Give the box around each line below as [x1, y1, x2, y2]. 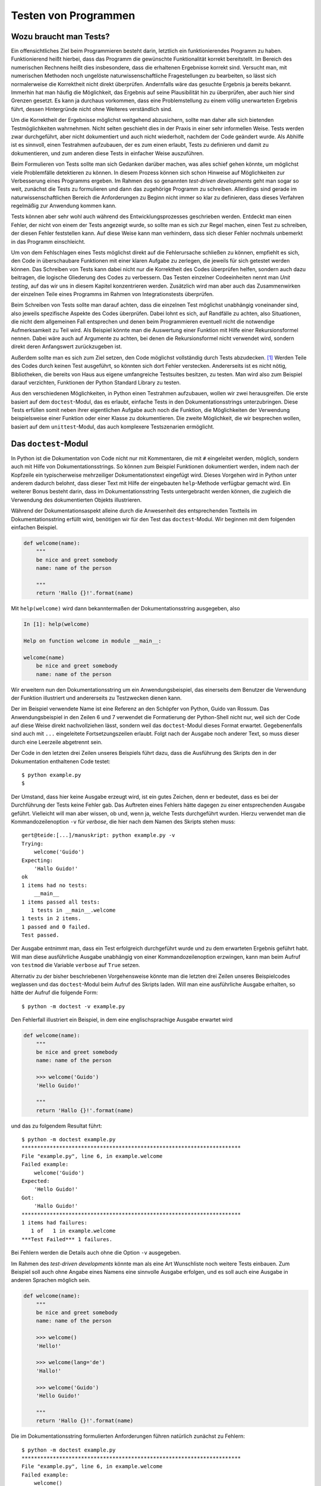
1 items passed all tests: [21, 898, 100, 905]
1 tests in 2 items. [21, 915, 81, 922]
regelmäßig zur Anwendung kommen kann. [11, 202, 117, 209]
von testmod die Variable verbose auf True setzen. [11, 962, 140, 969]
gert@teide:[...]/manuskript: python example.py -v [21, 832, 175, 839]
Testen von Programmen [11, 9, 136, 22]
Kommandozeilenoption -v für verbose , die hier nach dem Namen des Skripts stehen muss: [11, 818, 236, 825]
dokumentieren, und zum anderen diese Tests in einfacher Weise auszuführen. [11, 149, 204, 157]
